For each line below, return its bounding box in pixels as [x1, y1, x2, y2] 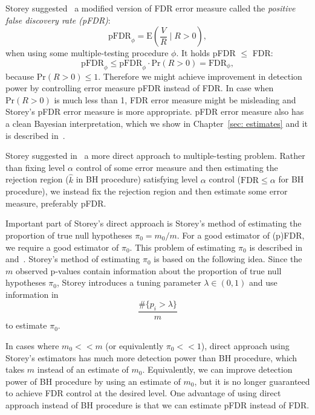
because [5, 69, 34, 82]
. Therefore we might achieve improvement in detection [98, 69, 302, 82]
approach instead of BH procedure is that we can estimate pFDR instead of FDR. [5, 398, 310, 411]
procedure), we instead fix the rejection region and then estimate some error [5, 185, 288, 198]
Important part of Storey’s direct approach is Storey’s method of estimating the [5, 217, 302, 230]
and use [248, 276, 278, 289]
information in [5, 288, 59, 300]
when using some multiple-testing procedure [5, 47, 169, 59]
